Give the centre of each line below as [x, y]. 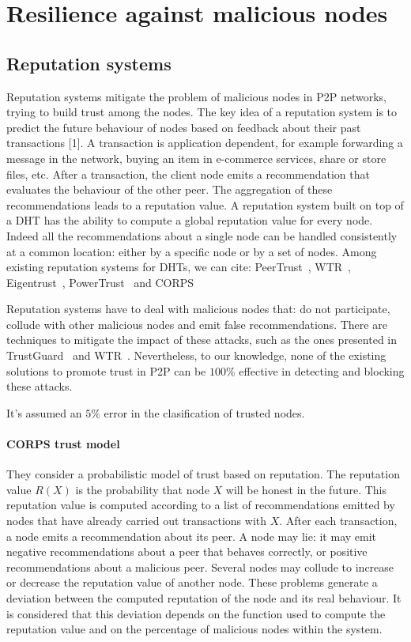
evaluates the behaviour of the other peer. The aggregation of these [170, 189]
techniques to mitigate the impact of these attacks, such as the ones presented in [202, 340]
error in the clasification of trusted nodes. [204, 412]
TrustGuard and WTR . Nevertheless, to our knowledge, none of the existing [196, 355]
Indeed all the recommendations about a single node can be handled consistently [202, 235]
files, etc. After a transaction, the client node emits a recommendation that [188, 174]
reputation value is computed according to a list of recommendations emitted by [201, 505]
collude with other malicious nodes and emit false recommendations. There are [197, 324]
